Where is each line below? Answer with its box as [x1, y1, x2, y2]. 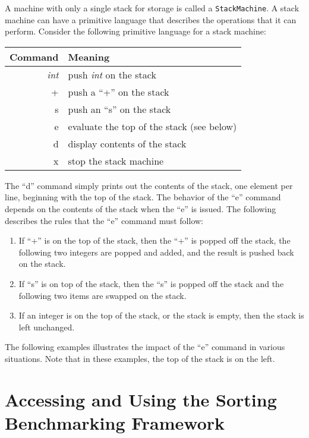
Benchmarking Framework [5, 410, 225, 434]
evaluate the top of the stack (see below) [68, 119, 237, 133]
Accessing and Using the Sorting [5, 387, 277, 411]
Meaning [68, 49, 110, 64]
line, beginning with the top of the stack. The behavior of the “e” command [5, 191, 281, 203]
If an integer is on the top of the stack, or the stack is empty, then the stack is [18, 309, 304, 322]
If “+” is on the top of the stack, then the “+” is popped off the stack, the [18, 234, 291, 247]
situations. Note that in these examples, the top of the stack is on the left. [5, 352, 275, 364]
